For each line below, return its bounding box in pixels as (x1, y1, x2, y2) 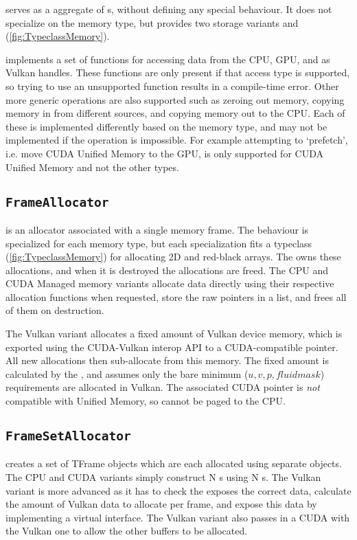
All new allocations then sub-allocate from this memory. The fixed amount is (5, 353, 329, 368)
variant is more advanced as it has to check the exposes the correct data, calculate (5, 483, 352, 497)
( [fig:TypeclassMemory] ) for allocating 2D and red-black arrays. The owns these (5, 249, 341, 264)
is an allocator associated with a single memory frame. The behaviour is (5, 222, 309, 236)
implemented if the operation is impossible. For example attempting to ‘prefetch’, (5, 133, 348, 147)
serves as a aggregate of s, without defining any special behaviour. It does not (5, 2, 332, 16)
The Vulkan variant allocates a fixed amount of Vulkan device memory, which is (5, 326, 343, 341)
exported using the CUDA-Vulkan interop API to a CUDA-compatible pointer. (5, 339, 338, 354)
